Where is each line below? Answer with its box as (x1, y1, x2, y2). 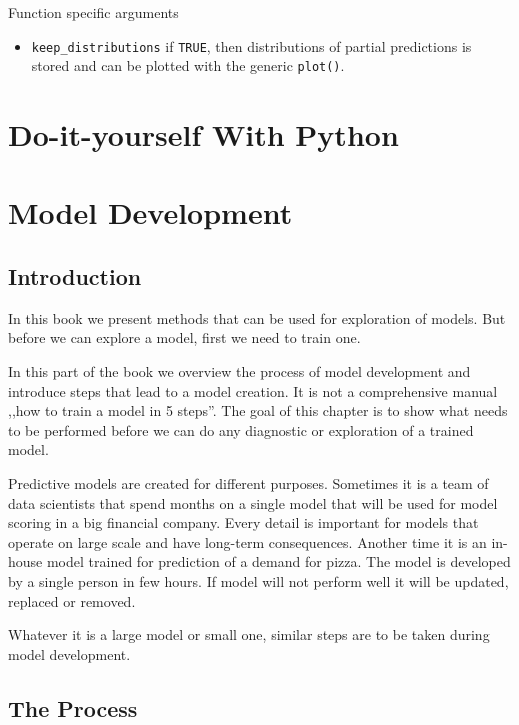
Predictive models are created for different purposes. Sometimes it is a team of (8, 473, 489, 494)
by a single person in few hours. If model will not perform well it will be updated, (8, 570, 509, 591)
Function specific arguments (8, 2, 179, 22)
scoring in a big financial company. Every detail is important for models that (8, 512, 479, 533)
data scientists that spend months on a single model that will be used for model (8, 492, 498, 513)
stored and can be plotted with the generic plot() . (31, 55, 345, 76)
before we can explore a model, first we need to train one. (8, 327, 361, 348)
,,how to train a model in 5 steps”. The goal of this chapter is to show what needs (8, 400, 508, 421)
